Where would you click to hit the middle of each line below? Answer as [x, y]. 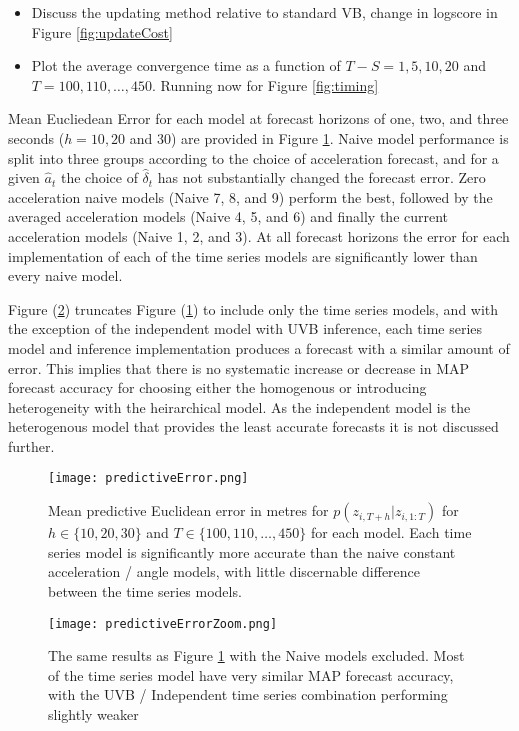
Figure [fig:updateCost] [102, 31]
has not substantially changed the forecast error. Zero [321, 177]
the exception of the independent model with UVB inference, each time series [245, 328]
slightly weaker [93, 713]
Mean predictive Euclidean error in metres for [188, 510]
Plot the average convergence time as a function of [186, 65]
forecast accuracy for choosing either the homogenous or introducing [217, 387]
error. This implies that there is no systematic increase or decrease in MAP [239, 367]
